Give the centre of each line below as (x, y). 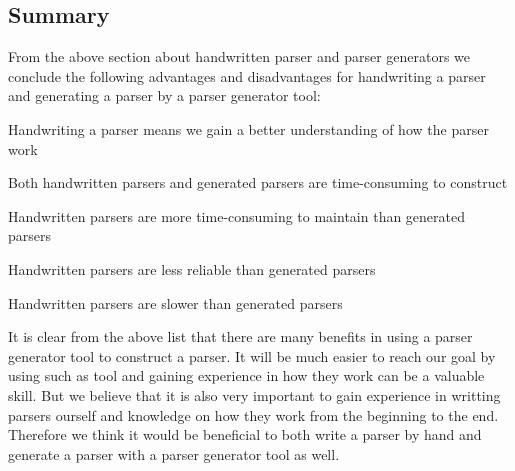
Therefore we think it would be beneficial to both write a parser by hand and (245, 434)
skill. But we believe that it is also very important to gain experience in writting (254, 394)
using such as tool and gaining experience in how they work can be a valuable (246, 375)
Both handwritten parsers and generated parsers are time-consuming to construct (258, 182)
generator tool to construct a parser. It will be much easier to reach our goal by (252, 355)
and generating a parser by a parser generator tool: (164, 95)
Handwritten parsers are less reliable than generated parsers (192, 268)
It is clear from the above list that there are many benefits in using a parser (240, 336)
